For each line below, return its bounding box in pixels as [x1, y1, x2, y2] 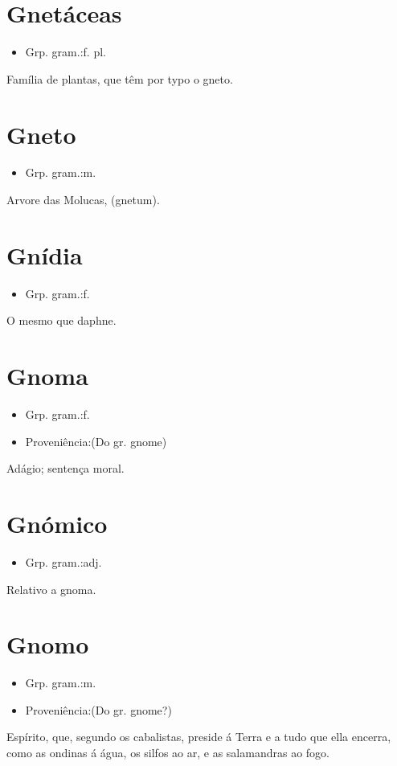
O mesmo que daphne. [6, 312, 117, 329]
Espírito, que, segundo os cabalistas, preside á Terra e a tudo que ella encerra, [6, 728, 391, 745]
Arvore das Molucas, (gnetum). [6, 191, 160, 208]
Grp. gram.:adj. [25, 553, 102, 570]
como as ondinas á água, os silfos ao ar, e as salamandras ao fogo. [6, 744, 329, 761]
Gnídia [6, 238, 83, 271]
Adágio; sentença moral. [6, 460, 125, 477]
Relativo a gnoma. [6, 580, 96, 597]
